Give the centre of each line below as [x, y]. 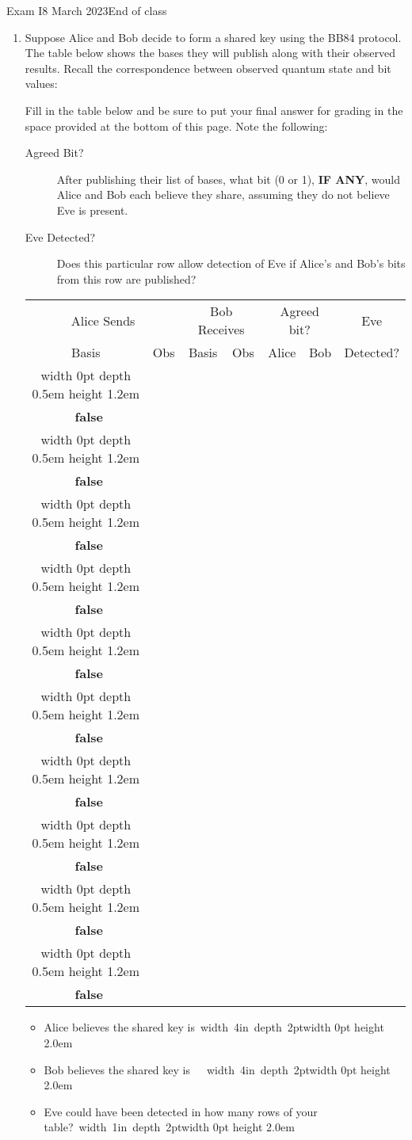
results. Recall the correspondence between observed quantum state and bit [208, 68]
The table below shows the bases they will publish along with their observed [210, 53]
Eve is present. [92, 210]
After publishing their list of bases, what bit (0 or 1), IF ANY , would [228, 179]
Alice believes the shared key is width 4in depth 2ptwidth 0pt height [214, 1027]
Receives [221, 330]
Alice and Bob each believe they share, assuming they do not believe [223, 194]
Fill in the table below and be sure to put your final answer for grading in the [214, 110]
